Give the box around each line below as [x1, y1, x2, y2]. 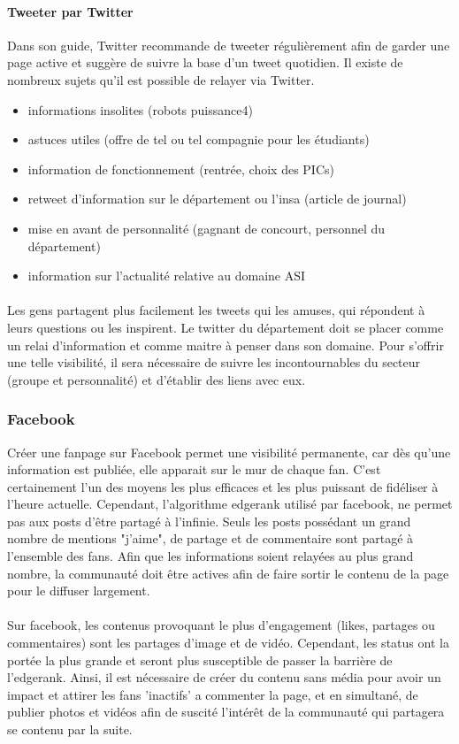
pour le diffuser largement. [7, 581, 150, 600]
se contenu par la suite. [7, 720, 133, 739]
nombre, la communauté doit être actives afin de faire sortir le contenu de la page [7, 564, 449, 582]
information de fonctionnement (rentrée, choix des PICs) [27, 159, 334, 178]
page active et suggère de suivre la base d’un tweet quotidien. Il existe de [7, 53, 403, 72]
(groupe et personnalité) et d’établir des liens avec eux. [7, 370, 306, 388]
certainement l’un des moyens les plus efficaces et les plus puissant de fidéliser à [7, 477, 439, 495]
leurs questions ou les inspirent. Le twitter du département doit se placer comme [7, 318, 444, 336]
